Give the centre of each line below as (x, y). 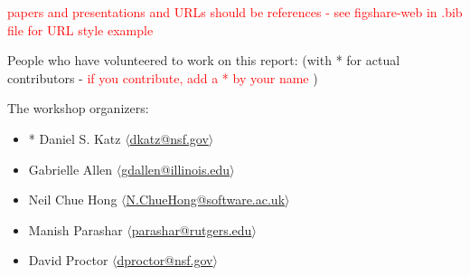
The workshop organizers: (78, 108)
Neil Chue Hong (73, 200)
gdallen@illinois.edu (176, 169)
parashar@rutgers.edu (192, 229)
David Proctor (68, 260)
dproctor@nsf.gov (165, 260)
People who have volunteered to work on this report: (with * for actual (204, 60)
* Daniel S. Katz (75, 138)
